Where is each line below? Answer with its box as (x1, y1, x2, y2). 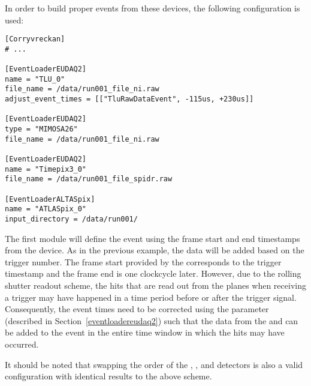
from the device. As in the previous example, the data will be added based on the (5, 244, 304, 256)
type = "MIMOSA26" (5, 125, 78, 134)
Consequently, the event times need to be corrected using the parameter (5, 303, 269, 315)
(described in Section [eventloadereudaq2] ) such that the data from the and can (5, 314, 298, 327)
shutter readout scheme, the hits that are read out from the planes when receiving (5, 279, 306, 292)
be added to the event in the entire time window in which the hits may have (5, 326, 285, 339)
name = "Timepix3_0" (5, 164, 87, 173)
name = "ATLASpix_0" (5, 205, 87, 214)
